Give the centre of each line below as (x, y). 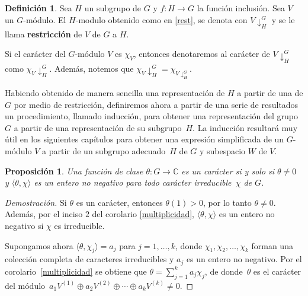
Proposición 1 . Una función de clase (74, 171)
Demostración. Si (36, 202)
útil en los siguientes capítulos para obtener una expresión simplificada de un (145, 139)
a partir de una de (270, 93)
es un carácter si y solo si (228, 171)
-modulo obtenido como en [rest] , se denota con (161, 19)
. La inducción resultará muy (245, 127)
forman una (272, 245)
